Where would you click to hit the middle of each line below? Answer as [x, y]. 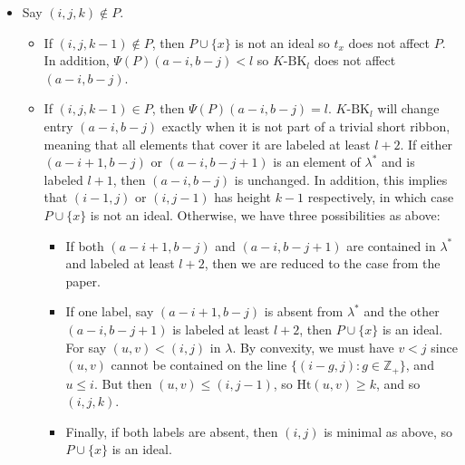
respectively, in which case [381, 197]
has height [243, 197]
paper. [83, 281]
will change [408, 108]
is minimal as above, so [388, 431]
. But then [123, 383]
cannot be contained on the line [199, 365]
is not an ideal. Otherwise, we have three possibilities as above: [265, 214]
